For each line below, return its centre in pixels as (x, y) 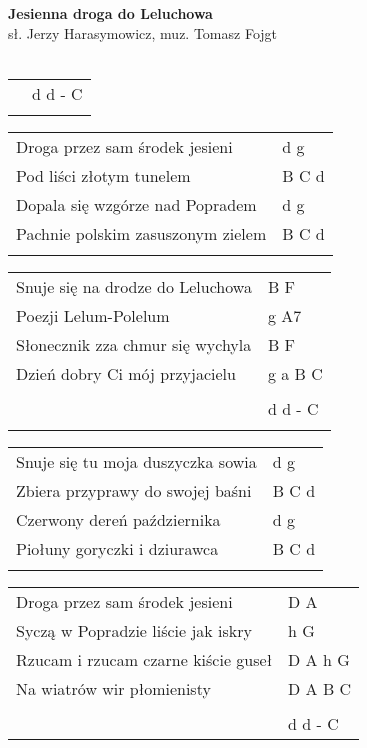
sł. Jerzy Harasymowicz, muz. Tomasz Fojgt (143, 32)
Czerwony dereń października (118, 519)
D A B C (320, 688)
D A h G (319, 659)
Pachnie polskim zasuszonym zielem (141, 233)
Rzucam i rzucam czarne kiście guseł (144, 659)
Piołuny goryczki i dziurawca (117, 548)
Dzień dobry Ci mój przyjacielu (126, 373)
